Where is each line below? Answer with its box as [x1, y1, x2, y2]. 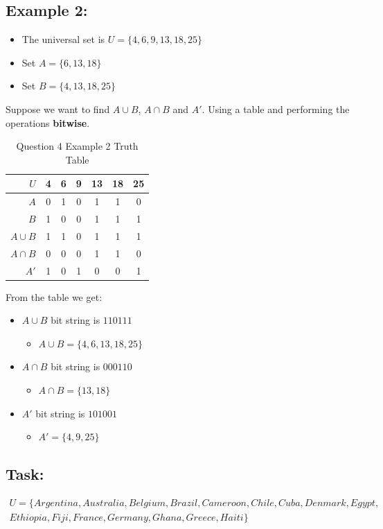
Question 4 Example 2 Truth [16, 139, 139, 153]
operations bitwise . [6, 115, 90, 130]
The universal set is [21, 32, 105, 46]
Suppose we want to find [6, 101, 110, 116]
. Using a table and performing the [202, 101, 350, 116]
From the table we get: [6, 289, 103, 304]
